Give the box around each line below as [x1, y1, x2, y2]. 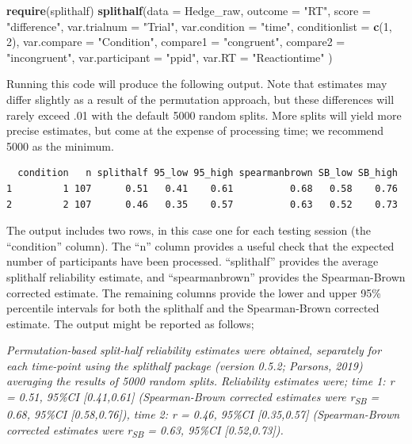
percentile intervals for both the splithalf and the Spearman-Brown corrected [6, 300, 380, 316]
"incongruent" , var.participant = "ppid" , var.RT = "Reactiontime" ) [6, 48, 333, 65]
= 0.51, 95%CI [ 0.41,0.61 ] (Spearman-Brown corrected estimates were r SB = [6, 388, 380, 407]
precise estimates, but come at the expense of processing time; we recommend [6, 122, 384, 139]
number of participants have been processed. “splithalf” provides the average [6, 253, 379, 270]
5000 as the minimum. [6, 137, 114, 154]
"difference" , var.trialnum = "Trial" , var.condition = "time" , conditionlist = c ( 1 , [6, 17, 392, 34]
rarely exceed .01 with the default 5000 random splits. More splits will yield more [6, 106, 402, 123]
